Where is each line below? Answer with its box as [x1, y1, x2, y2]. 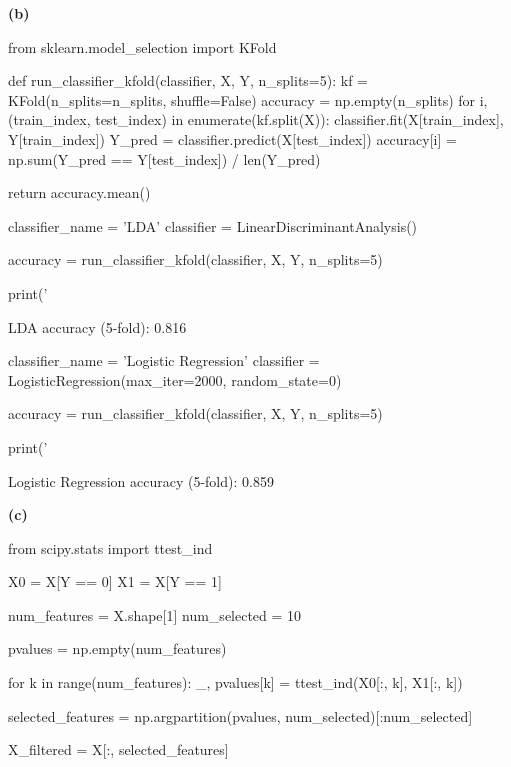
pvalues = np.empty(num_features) [8, 638, 227, 659]
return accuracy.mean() [8, 182, 151, 203]
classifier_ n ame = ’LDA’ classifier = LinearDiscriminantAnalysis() [8, 215, 418, 236]
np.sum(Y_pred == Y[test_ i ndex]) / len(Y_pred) [8, 148, 321, 169]
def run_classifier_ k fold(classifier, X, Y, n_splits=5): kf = [8, 70, 368, 91]
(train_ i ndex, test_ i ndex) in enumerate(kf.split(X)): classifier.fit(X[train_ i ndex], [8, 109, 504, 130]
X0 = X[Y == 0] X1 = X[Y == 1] [8, 571, 222, 592]
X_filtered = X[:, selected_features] [8, 739, 229, 760]
